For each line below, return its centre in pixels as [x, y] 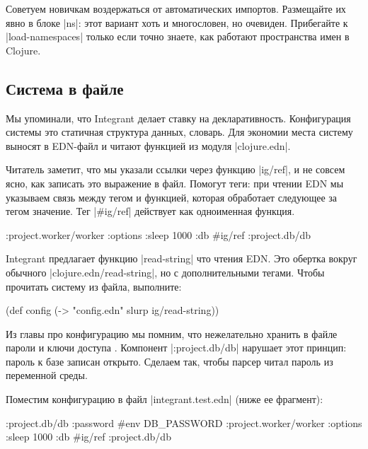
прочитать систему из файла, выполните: [94, 286]
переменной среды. [47, 375]
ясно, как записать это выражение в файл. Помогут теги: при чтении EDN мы [175, 183]
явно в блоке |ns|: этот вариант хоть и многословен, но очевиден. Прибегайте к [177, 22]
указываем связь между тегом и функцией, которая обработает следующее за [172, 197]
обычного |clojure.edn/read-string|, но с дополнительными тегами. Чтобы [165, 272]
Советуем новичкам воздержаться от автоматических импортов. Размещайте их [176, 8]
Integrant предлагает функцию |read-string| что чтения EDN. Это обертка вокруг [182, 258]
